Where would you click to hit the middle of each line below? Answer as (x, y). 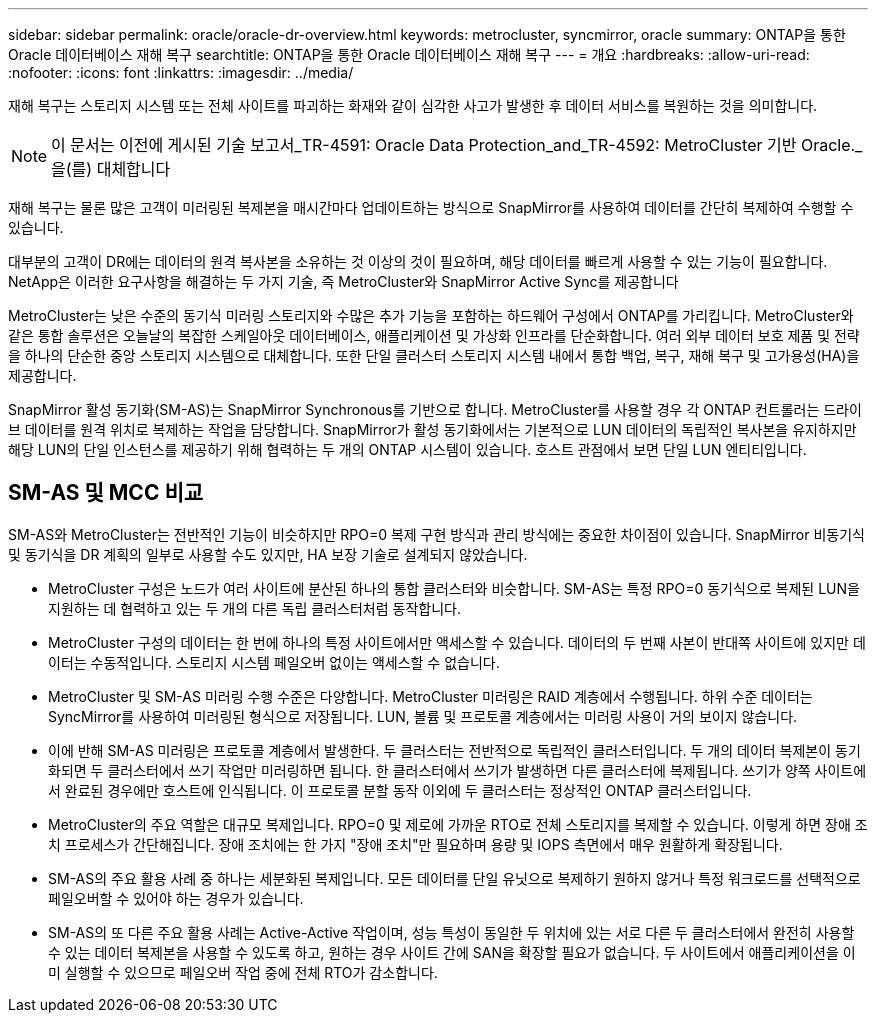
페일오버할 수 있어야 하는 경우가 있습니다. (176, 898)
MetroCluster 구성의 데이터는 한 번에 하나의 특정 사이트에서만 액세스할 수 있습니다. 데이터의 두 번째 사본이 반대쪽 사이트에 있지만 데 (457, 642)
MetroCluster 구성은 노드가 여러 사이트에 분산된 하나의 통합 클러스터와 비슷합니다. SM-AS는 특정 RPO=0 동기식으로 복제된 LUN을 (454, 588)
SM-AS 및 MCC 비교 (106, 493)
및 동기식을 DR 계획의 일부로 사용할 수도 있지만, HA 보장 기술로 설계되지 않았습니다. (268, 554)
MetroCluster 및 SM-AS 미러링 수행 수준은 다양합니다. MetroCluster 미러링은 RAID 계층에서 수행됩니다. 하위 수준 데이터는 (430, 696)
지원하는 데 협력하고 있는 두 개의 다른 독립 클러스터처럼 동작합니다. (254, 608)
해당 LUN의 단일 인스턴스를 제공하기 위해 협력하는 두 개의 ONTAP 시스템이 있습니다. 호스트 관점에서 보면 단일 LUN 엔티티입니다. (407, 449)
